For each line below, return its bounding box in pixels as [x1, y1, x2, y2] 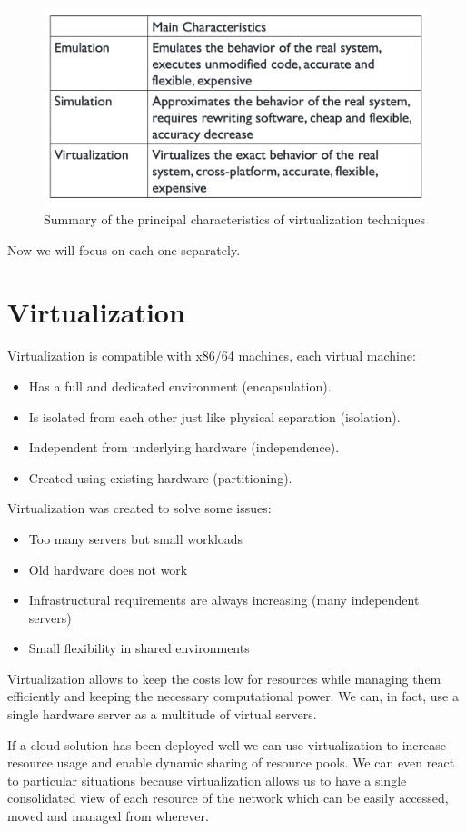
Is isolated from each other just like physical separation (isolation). [28, 407, 401, 426]
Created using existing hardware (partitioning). [28, 468, 292, 487]
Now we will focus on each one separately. [7, 240, 241, 259]
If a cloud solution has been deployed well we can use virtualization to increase [7, 735, 446, 754]
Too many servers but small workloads [28, 529, 243, 548]
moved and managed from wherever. [7, 806, 209, 826]
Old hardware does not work [28, 559, 188, 579]
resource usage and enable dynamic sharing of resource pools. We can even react [7, 753, 455, 772]
